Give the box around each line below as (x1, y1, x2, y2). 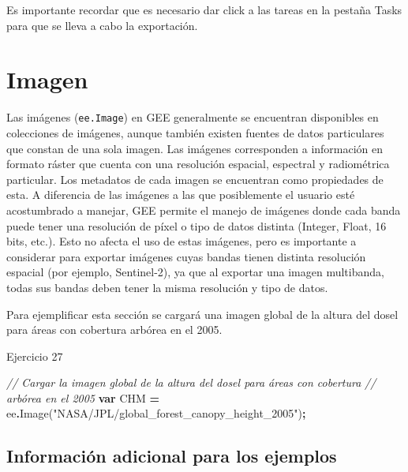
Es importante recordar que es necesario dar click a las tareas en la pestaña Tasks (6, 2, 402, 17)
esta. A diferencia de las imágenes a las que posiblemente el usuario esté (6, 186, 355, 203)
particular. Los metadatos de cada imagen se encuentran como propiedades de (6, 170, 384, 187)
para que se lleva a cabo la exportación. (6, 17, 198, 33)
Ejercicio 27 (6, 347, 63, 364)
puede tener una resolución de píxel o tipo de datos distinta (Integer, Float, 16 (6, 217, 387, 234)
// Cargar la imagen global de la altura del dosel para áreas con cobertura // (6, 374, 376, 391)
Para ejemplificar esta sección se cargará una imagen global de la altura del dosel (6, 305, 399, 322)
